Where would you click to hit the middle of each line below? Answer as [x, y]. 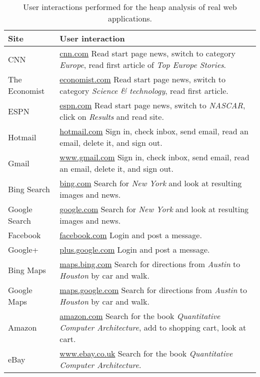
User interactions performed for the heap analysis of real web [130, 7]
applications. [130, 18]
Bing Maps [27, 270]
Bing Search [29, 189]
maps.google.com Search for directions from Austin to [153, 290]
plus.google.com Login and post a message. [135, 249]
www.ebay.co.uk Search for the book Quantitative [146, 353]
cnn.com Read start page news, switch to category [147, 53]
